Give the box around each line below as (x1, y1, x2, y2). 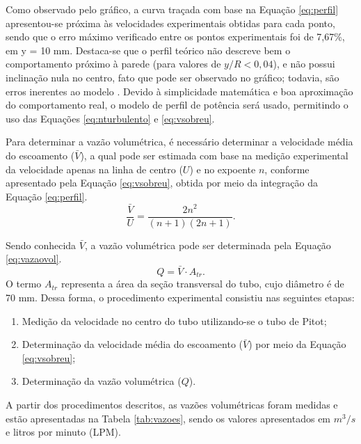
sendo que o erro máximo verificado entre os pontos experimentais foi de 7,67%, (6, 29, 345, 44)
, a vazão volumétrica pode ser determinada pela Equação (84, 237, 331, 252)
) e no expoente (189, 161, 256, 176)
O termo (6, 276, 42, 291)
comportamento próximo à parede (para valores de (6, 56, 221, 71)
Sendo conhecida (6, 237, 77, 252)
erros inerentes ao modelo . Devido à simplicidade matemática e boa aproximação (6, 84, 353, 98)
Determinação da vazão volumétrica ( (22, 374, 182, 388)
